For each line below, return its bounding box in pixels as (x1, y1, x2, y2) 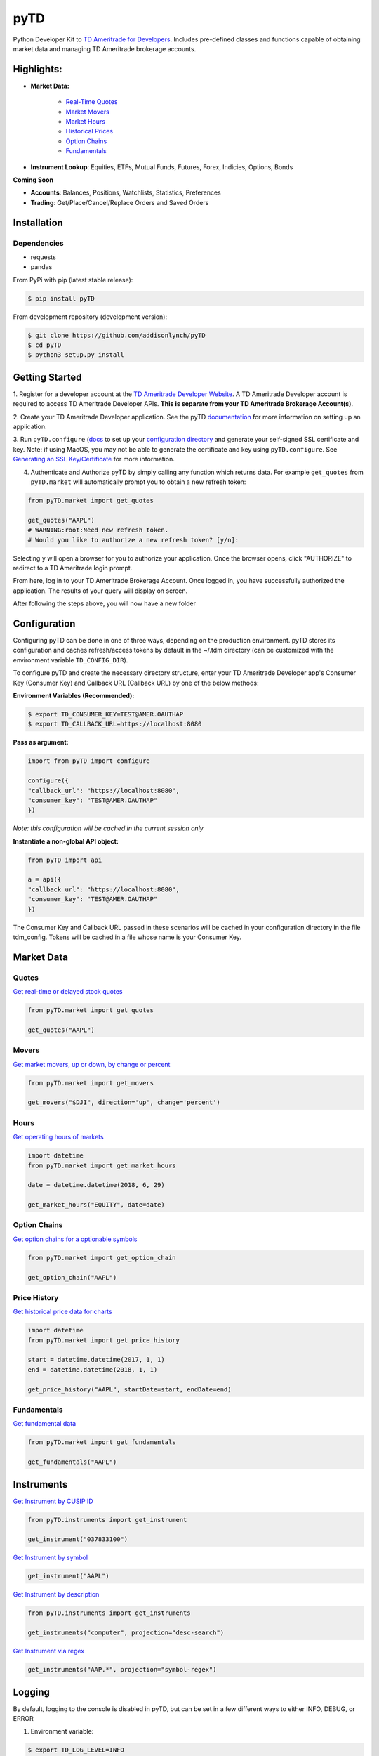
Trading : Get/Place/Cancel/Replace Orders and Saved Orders (30, 198, 209, 207)
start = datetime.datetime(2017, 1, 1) (27, 1356, 165, 1364)
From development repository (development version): (13, 313, 168, 321)
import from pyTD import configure (27, 757, 150, 765)
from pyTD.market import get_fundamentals (27, 1439, 176, 1446)
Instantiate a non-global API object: (13, 837, 119, 846)
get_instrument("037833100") (27, 1535, 128, 1543)
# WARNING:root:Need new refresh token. (27, 526, 168, 534)
